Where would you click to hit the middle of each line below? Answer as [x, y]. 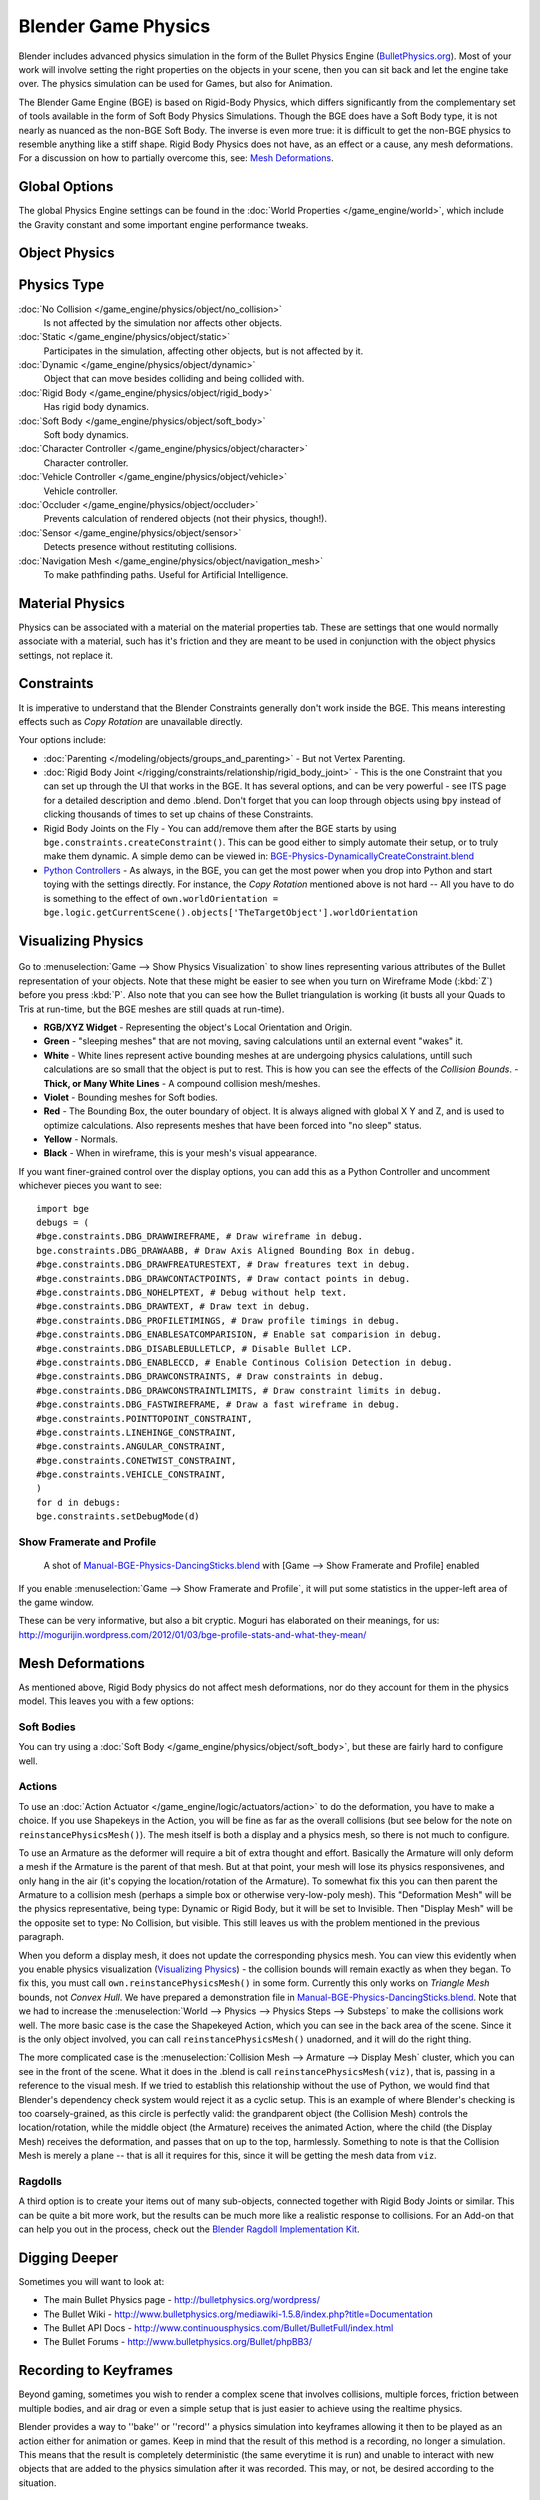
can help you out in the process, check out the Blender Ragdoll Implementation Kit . [189, 2229]
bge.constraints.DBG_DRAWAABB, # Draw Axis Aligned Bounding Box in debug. [226, 1250]
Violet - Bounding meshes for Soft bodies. [131, 1097]
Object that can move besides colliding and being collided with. [174, 379]
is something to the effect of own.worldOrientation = [161, 898]
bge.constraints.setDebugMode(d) [118, 1516]
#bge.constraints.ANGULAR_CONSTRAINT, [131, 1446]
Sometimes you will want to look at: [91, 2281]
